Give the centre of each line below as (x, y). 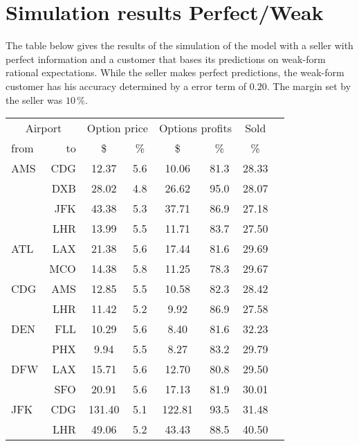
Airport (44, 128)
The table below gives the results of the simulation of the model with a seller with (179, 45)
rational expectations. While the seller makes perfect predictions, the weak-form (175, 72)
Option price (117, 128)
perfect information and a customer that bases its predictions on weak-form (166, 59)
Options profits (195, 128)
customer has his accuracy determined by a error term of (126, 86)
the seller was (34, 99)
